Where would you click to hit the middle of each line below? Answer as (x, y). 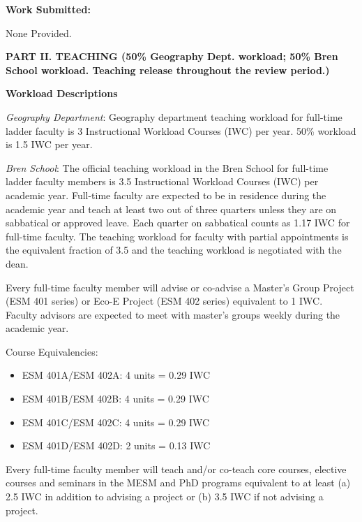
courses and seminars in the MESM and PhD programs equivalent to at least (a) (178, 483)
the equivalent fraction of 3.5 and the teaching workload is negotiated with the (174, 250)
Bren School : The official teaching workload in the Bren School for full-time (167, 167)
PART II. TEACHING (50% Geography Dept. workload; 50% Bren (172, 56)
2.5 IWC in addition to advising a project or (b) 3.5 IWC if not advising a (165, 496)
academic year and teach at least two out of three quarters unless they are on (171, 209)
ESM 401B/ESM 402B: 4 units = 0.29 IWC (115, 399)
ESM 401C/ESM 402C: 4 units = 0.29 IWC (116, 422)
